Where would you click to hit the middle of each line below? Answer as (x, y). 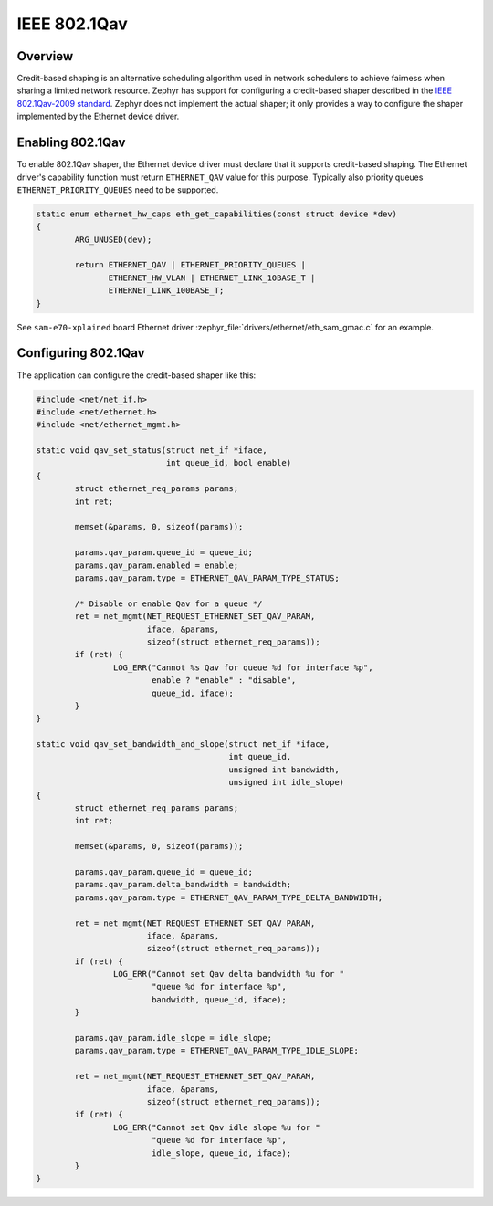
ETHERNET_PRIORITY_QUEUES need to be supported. (118, 189)
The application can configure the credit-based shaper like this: (136, 375)
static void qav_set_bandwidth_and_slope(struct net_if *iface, (183, 745)
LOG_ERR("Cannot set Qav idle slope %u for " (216, 1127)
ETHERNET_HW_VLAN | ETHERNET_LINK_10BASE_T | (212, 278)
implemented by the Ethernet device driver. (98, 116)
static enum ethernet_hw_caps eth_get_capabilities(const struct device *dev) (216, 214)
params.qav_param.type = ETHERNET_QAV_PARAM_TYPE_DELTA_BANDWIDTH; (229, 897)
